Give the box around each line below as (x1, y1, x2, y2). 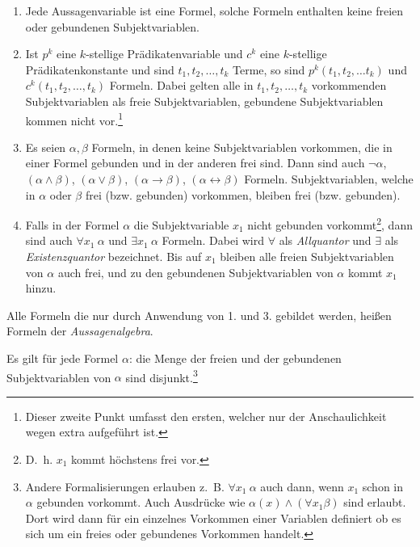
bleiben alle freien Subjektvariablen (220, 248, 394, 265)
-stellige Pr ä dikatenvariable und (86, 45, 243, 62)
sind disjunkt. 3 (125, 366, 198, 385)
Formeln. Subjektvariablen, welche (244, 170, 414, 187)
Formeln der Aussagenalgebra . (6, 322, 153, 339)
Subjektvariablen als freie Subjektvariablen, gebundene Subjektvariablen (25, 92, 384, 109)
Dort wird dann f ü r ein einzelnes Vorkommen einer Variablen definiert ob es (25, 509, 401, 526)
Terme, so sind (233, 61, 305, 78)
